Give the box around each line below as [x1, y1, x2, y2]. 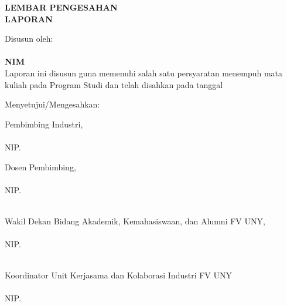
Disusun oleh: [5, 32, 53, 45]
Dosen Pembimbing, [5, 160, 76, 173]
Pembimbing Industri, [5, 117, 83, 130]
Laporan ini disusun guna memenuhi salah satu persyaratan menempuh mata [5, 66, 283, 79]
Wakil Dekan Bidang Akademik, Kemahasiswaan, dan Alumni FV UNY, [5, 214, 265, 227]
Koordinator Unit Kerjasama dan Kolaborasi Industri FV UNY [5, 269, 233, 281]
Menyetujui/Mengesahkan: [5, 98, 100, 110]
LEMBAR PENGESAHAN [5, 1, 118, 13]
